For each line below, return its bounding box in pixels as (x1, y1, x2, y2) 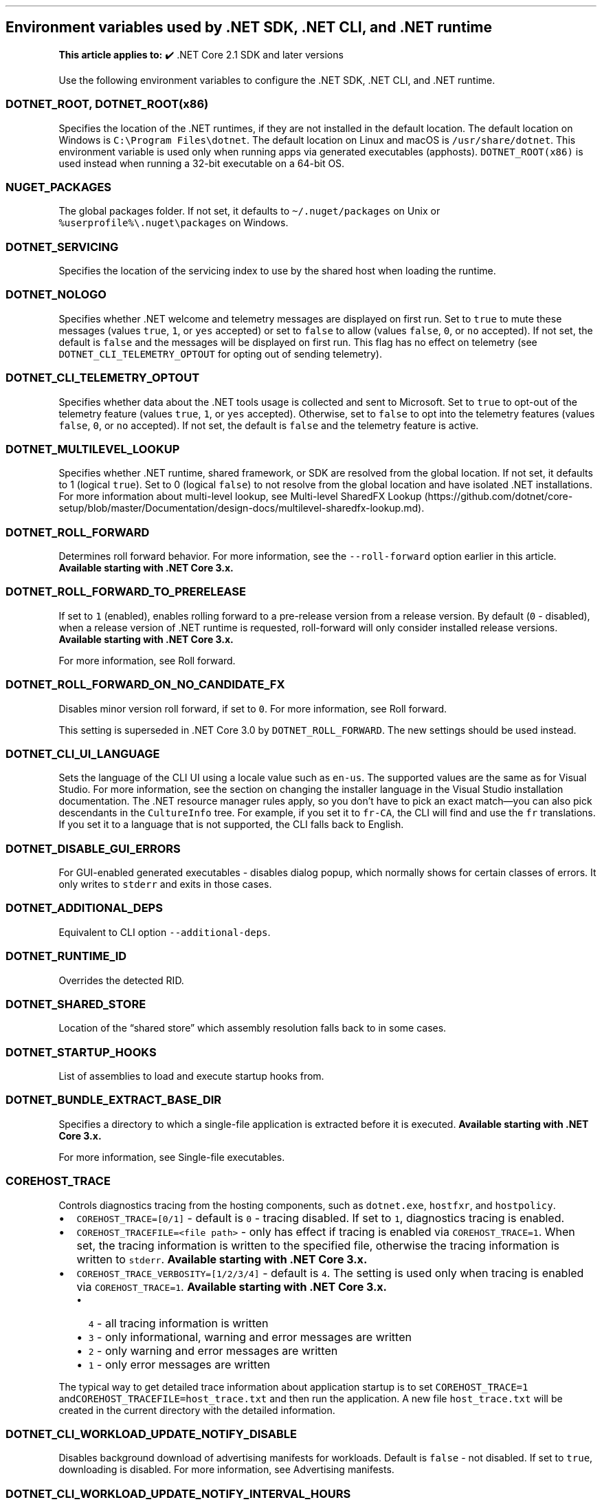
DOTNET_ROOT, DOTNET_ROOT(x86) (5, 97, 209, 111)
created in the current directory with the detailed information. (58, 1404, 335, 1416)
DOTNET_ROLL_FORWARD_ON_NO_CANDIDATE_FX (5, 677, 285, 692)
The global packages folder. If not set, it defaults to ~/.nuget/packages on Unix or (58, 205, 441, 217)
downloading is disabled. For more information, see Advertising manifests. (58, 1463, 394, 1476)
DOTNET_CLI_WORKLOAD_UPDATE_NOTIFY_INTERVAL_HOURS (5, 1486, 351, 1501)
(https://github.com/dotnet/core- (424, 490, 573, 503)
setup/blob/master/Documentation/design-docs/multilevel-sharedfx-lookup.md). (58, 502, 425, 514)
